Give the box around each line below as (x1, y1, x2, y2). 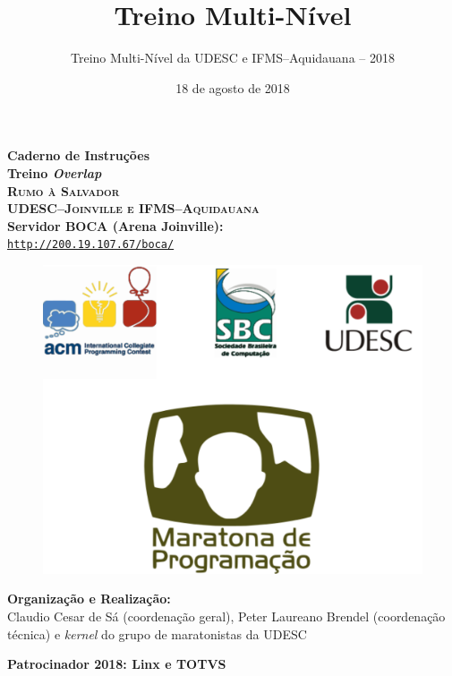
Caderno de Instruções (7, 146, 150, 165)
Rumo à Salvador (7, 181, 120, 200)
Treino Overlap (7, 163, 102, 182)
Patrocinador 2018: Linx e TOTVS (7, 655, 226, 673)
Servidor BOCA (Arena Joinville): (7, 216, 224, 235)
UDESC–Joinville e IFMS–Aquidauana (7, 199, 260, 218)
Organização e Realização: (7, 589, 171, 608)
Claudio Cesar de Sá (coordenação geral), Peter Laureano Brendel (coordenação (7, 607, 446, 626)
